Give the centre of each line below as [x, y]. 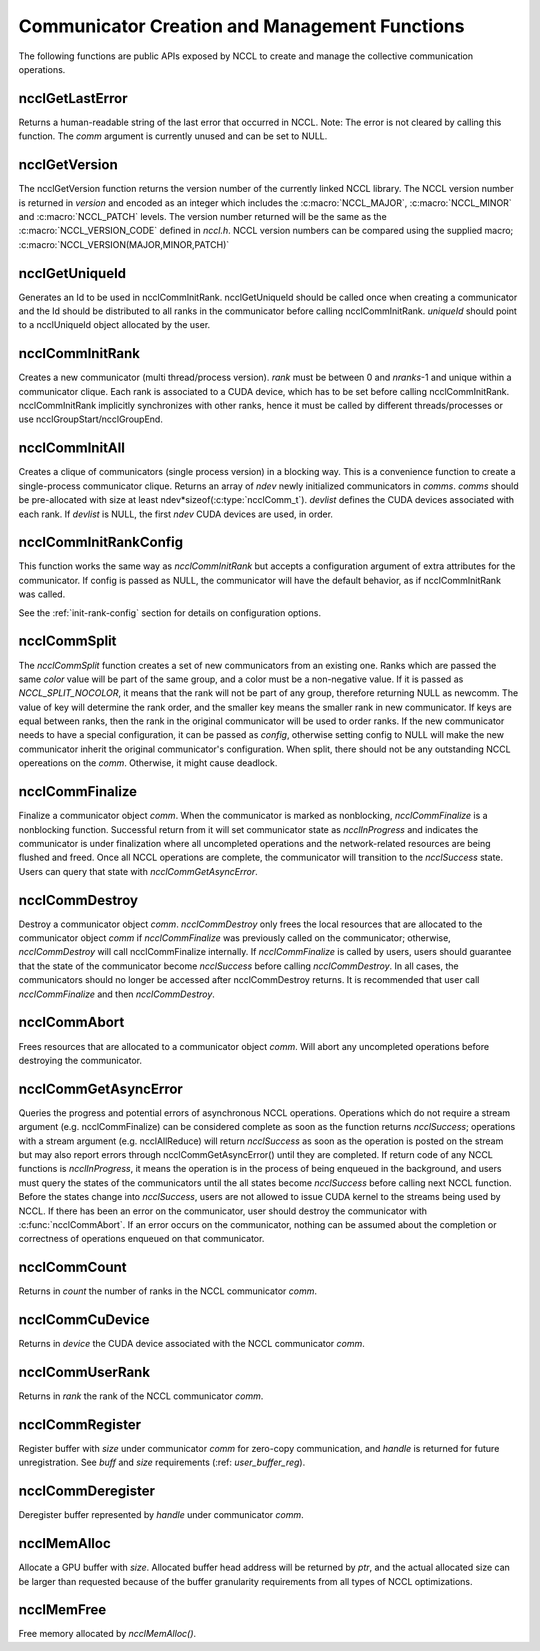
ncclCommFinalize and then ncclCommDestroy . [116, 994]
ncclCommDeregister [86, 1491]
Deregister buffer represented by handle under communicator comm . [161, 1515]
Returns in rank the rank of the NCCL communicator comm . [141, 1396]
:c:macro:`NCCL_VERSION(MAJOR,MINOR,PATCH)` [124, 244]
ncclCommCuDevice [84, 1320]
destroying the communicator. [80, 1060]
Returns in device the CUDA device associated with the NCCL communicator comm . [191, 1344]
